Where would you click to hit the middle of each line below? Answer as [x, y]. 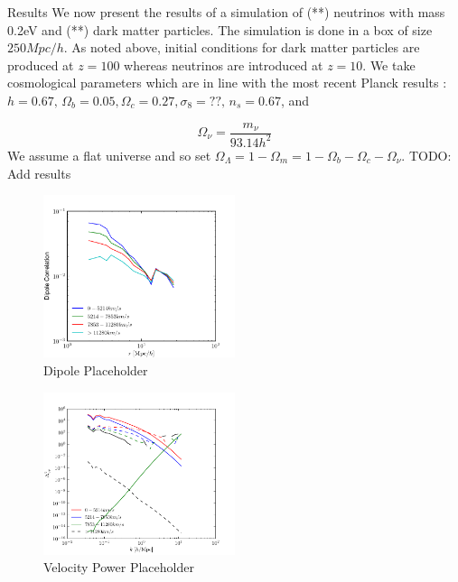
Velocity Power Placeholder [119, 567]
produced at [41, 65]
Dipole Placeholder [96, 370]
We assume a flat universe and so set [109, 155]
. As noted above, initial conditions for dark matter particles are [242, 47]
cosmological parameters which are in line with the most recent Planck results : [227, 83]
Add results [39, 173]
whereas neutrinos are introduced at [224, 65]
